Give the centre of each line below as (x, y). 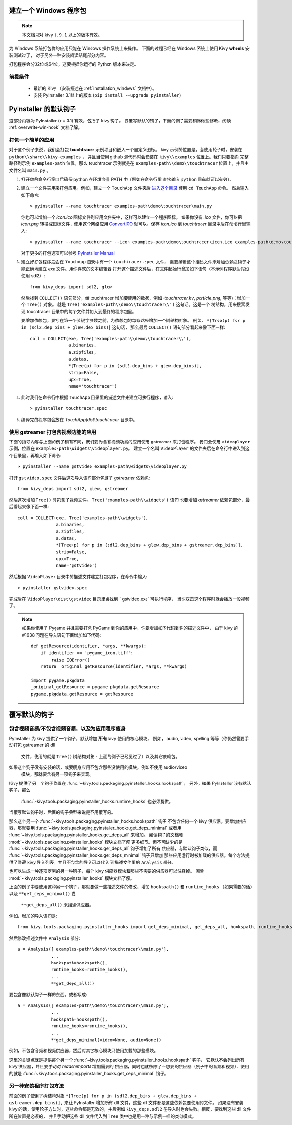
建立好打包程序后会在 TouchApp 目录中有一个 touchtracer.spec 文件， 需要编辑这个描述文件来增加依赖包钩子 (134, 262)
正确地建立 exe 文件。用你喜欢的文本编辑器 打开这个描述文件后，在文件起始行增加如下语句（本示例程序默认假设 (137, 269)
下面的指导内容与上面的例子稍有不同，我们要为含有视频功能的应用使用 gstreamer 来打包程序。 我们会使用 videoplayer (129, 442)
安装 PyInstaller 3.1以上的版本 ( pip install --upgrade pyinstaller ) (107, 95)
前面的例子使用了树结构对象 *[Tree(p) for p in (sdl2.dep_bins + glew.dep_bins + (103, 1096)
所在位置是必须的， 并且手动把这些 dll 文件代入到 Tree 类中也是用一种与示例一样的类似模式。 (103, 1116)
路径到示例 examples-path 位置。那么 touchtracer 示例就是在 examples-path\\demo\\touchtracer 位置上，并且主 (129, 163)
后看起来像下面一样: (29, 506)
